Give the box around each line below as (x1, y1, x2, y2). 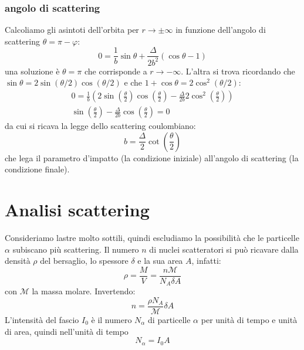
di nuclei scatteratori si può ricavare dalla (149, 243, 299, 255)
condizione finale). (5, 163, 70, 175)
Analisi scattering (5, 198, 150, 222)
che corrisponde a (84, 64, 147, 77)
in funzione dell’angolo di (175, 23, 266, 36)
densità (5, 254, 31, 267)
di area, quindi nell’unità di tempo (5, 325, 129, 337)
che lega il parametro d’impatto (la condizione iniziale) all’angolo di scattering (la (5, 151, 299, 164)
